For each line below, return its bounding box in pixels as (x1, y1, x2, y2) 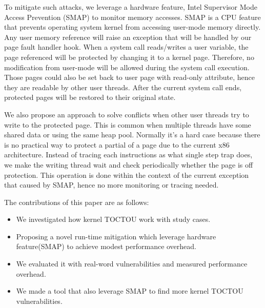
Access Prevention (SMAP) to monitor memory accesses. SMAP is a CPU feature (4, 11, 261, 22)
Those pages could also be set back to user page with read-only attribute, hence (4, 72, 255, 83)
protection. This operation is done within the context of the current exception (4, 169, 249, 180)
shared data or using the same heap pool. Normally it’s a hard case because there (4, 129, 260, 140)
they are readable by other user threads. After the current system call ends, (4, 81, 242, 92)
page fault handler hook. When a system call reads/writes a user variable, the (4, 42, 249, 52)
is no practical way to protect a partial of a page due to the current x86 (4, 139, 230, 150)
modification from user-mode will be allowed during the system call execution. (4, 61, 250, 72)
